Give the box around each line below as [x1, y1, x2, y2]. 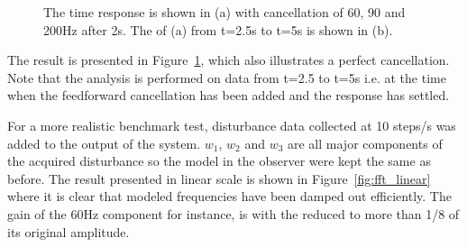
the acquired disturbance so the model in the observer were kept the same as [7, 151, 431, 170]
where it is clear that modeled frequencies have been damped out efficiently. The [7, 187, 452, 206]
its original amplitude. [7, 222, 130, 241]
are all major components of [288, 133, 443, 152]
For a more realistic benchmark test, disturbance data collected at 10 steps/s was [7, 115, 456, 134]
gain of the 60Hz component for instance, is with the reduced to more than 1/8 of [7, 204, 460, 223]
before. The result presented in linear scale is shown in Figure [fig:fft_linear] [7, 169, 431, 188]
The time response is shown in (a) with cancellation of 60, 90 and [43, 3, 406, 21]
